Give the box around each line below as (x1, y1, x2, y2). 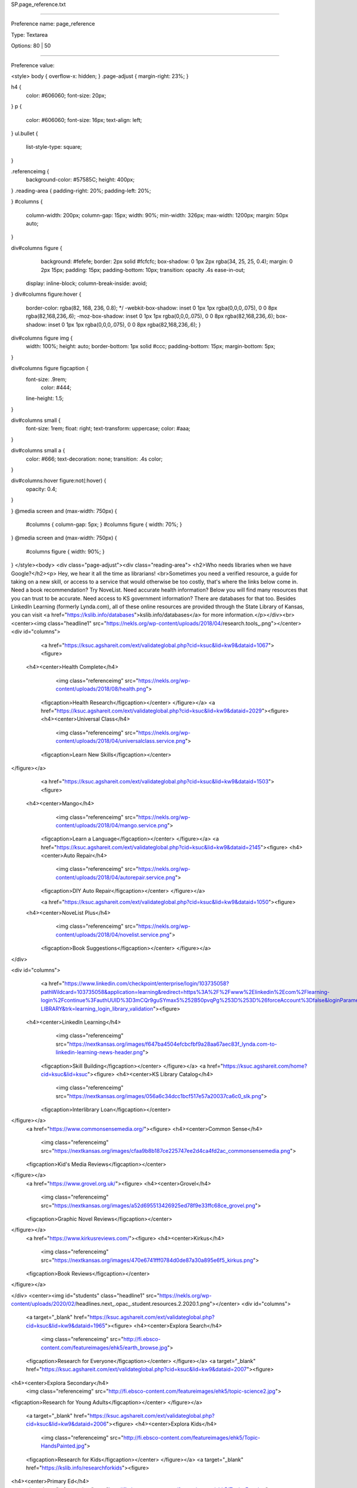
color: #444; (40, 384, 71, 391)
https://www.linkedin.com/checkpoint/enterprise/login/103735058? (64, 980, 229, 987)
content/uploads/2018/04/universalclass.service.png (55, 737, 186, 745)
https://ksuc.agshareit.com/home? (223, 1062, 308, 1070)
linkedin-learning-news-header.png (55, 1049, 143, 1056)
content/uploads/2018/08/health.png (55, 685, 146, 693)
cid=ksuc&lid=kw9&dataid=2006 (26, 1420, 107, 1428)
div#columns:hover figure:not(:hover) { (11, 477, 107, 484)
